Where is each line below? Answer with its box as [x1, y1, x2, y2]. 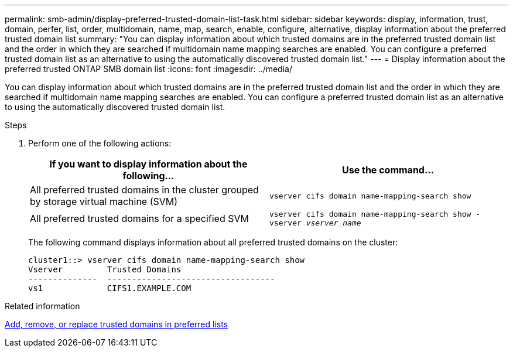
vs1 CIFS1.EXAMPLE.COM [28, 283, 191, 293]
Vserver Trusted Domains [28, 265, 182, 274]
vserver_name [306, 218, 361, 227]
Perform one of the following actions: [28, 138, 172, 148]
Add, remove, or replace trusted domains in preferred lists [5, 319, 228, 329]
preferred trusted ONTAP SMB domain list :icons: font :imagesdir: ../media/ [5, 64, 292, 74]
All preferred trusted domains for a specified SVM [30, 213, 249, 224]
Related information [5, 301, 80, 311]
